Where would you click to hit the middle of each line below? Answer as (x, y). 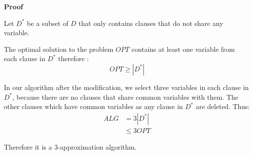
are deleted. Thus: (223, 106)
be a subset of (48, 23)
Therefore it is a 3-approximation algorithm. (70, 146)
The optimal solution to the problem (59, 49)
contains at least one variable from (183, 49)
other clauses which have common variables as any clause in (94, 106)
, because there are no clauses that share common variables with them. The (125, 97)
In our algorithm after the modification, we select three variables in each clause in (126, 87)
